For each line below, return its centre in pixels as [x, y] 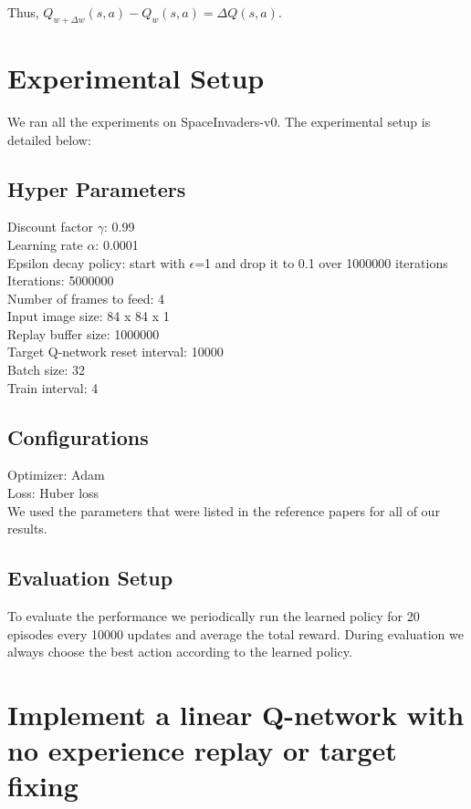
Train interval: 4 [53, 387]
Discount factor [51, 227]
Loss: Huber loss [53, 493]
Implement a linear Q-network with [236, 714]
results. [27, 529]
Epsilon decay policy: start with [96, 262]
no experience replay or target [202, 750]
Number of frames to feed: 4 [86, 298]
